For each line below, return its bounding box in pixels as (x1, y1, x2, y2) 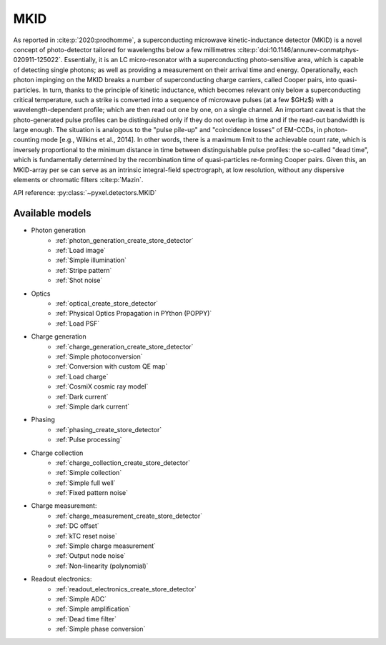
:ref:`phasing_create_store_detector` (55, 425, 162, 434)
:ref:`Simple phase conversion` (55, 625, 146, 634)
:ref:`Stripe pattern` (55, 266, 112, 274)
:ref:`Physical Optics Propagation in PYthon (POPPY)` (55, 309, 212, 318)
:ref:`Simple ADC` (55, 594, 107, 603)
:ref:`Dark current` (55, 392, 109, 401)
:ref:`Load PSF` (55, 319, 100, 328)
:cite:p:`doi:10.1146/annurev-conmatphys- (237, 45, 360, 54)
